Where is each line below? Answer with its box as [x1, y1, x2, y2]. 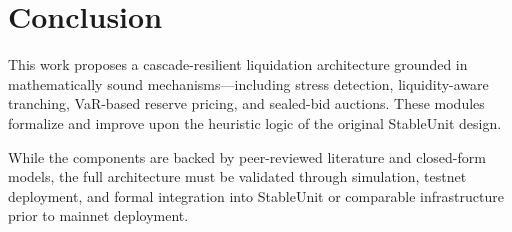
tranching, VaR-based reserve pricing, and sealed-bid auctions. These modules [8, 93, 485, 114]
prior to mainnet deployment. [8, 205, 189, 226]
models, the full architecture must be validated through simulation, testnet [8, 166, 467, 187]
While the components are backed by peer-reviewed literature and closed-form [8, 146, 486, 167]
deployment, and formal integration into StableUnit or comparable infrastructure [8, 185, 504, 206]
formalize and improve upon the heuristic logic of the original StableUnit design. [8, 112, 502, 133]
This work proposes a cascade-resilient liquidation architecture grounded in [8, 54, 468, 75]
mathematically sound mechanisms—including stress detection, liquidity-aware [8, 73, 489, 94]
